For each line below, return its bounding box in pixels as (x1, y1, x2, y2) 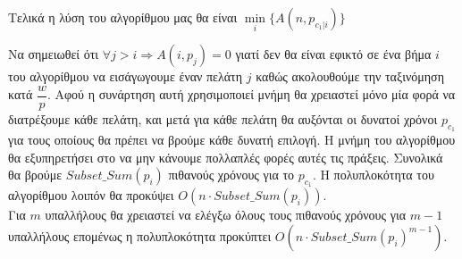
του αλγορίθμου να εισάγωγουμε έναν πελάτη (8, 67, 243, 86)
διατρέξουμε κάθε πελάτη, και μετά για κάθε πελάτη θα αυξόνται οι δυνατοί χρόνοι (8, 109, 438, 128)
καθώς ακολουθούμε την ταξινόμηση (256, 67, 444, 86)
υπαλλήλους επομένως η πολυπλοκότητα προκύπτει (8, 227, 272, 246)
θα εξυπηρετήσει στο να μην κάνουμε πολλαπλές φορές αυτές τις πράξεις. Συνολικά (8, 147, 443, 166)
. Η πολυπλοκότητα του (312, 165, 434, 184)
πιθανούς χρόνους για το (168, 165, 295, 184)
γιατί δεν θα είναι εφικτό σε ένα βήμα (235, 45, 432, 63)
